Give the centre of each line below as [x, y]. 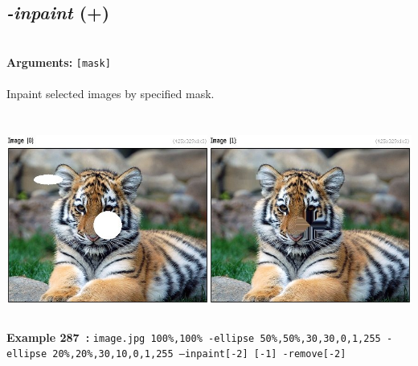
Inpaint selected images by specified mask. [111, 94]
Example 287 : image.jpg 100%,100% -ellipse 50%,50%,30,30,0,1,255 [194, 337]
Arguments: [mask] [59, 62]
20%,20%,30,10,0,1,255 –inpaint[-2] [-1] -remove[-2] [199, 354]
